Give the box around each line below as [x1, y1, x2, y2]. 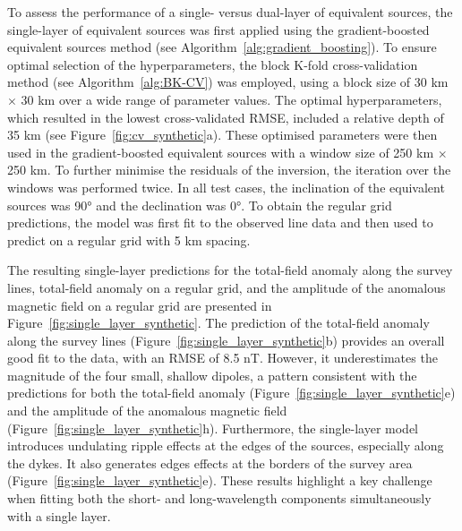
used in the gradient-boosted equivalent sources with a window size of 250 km [7, 142, 434, 161]
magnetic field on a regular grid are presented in [7, 295, 272, 314]
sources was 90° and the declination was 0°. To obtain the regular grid [7, 195, 392, 214]
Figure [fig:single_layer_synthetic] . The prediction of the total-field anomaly [7, 313, 430, 332]
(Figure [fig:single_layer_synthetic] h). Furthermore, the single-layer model [7, 418, 419, 437]
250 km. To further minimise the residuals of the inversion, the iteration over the [7, 160, 451, 179]
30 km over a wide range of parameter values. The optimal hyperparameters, [21, 90, 442, 108]
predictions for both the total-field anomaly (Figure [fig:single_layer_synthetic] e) [7, 383, 456, 402]
